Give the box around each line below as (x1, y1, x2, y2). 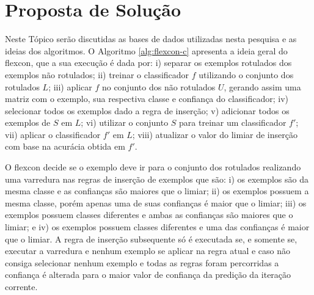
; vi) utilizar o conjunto (81, 116, 169, 129)
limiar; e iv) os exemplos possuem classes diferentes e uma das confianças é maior (5, 220, 310, 233)
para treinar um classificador (179, 116, 287, 129)
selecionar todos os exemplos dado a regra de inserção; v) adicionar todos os (5, 104, 290, 117)
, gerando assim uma (224, 80, 301, 93)
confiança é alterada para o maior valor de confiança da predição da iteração (5, 268, 291, 281)
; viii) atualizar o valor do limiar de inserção (132, 128, 298, 140)
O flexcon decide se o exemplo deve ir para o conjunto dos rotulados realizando (5, 161, 301, 173)
